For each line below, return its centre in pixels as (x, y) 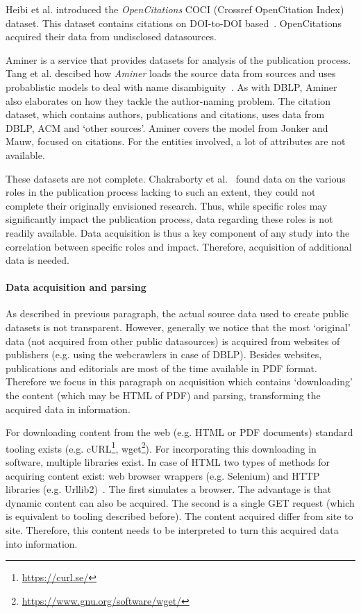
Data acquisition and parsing (76, 287)
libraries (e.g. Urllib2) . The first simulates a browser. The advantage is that (169, 489)
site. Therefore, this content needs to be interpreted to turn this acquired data (172, 530)
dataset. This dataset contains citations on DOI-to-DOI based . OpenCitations (174, 23)
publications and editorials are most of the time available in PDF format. (161, 368)
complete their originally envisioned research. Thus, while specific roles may (167, 205)
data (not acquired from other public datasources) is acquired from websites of (173, 341)
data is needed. (37, 260)
